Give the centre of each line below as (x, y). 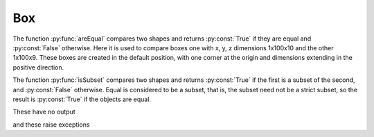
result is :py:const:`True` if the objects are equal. (82, 99)
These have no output (44, 112)
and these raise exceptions (51, 125)
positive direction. (38, 67)
